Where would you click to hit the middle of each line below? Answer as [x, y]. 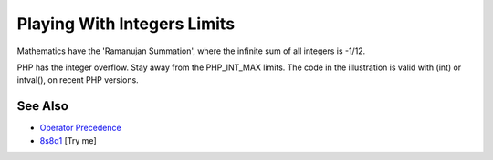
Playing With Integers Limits [126, 24]
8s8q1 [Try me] [68, 140]
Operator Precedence [81, 128]
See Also [42, 106]
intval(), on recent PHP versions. [78, 80]
